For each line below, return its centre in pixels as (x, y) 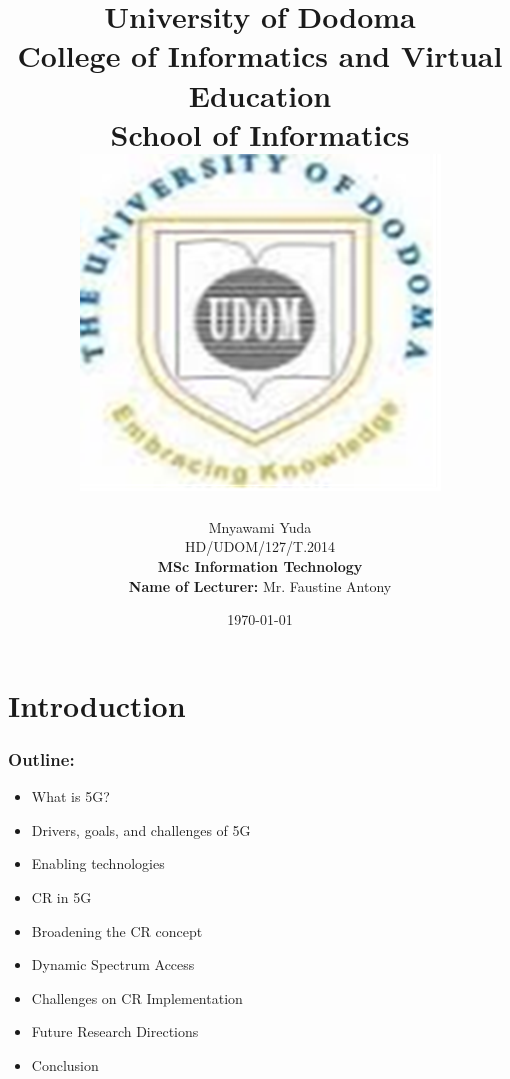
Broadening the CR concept (117, 930)
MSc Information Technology (260, 566)
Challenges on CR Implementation (137, 997)
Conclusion (65, 1065)
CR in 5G (61, 897)
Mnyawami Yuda (260, 526)
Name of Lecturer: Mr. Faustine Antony (260, 585)
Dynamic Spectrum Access (113, 964)
